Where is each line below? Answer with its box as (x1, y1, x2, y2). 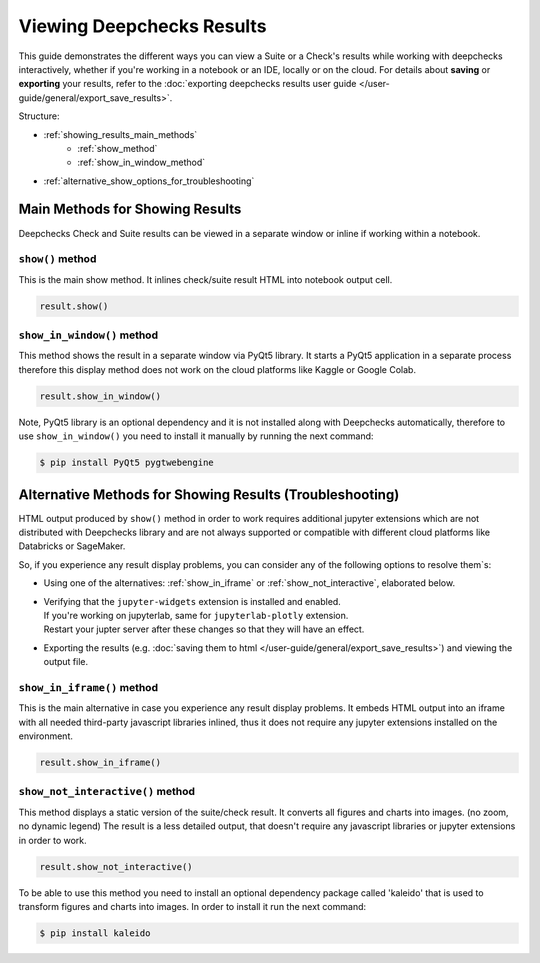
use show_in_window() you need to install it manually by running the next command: (18, 430, 374, 442)
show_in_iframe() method (18, 680, 159, 694)
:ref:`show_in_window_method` (77, 156, 206, 169)
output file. (43, 656, 89, 668)
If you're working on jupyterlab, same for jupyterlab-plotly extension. (43, 610, 349, 622)
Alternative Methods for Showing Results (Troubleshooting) (18, 486, 400, 503)
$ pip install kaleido (39, 927, 151, 939)
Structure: (18, 110, 60, 122)
